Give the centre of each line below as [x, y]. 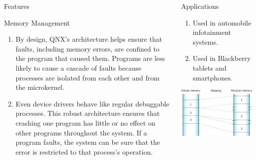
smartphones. [213, 77]
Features [17, 6]
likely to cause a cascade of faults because [79, 67]
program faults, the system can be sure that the [88, 142]
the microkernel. [40, 87]
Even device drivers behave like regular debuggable [92, 103]
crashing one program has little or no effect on [85, 122]
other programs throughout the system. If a [81, 132]
